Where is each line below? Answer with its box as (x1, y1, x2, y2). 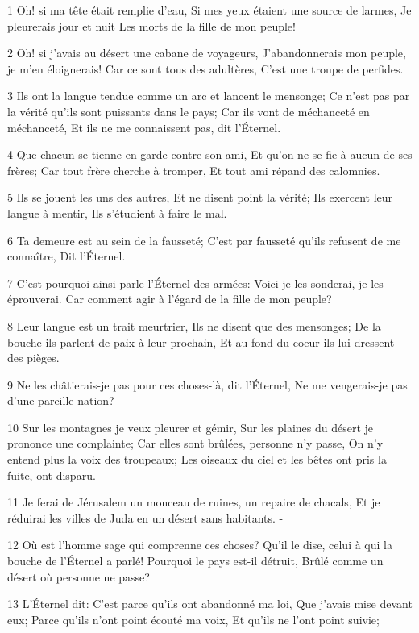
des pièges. (7, 349, 60, 366)
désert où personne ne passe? (7, 568, 150, 585)
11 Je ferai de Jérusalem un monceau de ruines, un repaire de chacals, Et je (7, 493, 380, 510)
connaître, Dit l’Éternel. (7, 248, 126, 264)
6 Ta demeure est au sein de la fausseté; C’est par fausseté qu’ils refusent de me (7, 231, 401, 248)
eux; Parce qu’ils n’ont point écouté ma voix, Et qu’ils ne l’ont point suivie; (7, 610, 380, 627)
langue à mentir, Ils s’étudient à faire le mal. (7, 204, 227, 221)
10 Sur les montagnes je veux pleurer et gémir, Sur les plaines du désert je (7, 419, 374, 435)
